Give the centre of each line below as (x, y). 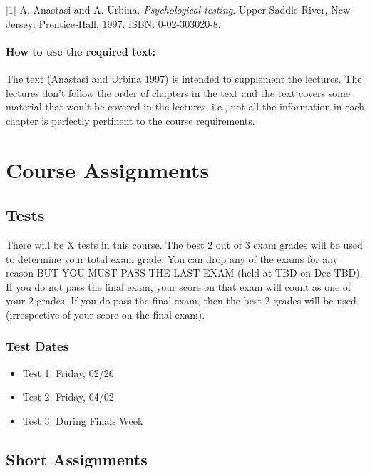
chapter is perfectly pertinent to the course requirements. (130, 120)
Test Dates (37, 346)
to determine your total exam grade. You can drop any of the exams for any (172, 258)
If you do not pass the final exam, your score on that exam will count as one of (179, 286)
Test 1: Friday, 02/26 (68, 372)
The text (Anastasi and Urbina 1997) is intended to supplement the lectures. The (184, 78)
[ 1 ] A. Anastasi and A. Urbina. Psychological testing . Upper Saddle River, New (178, 9)
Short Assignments (77, 459)
